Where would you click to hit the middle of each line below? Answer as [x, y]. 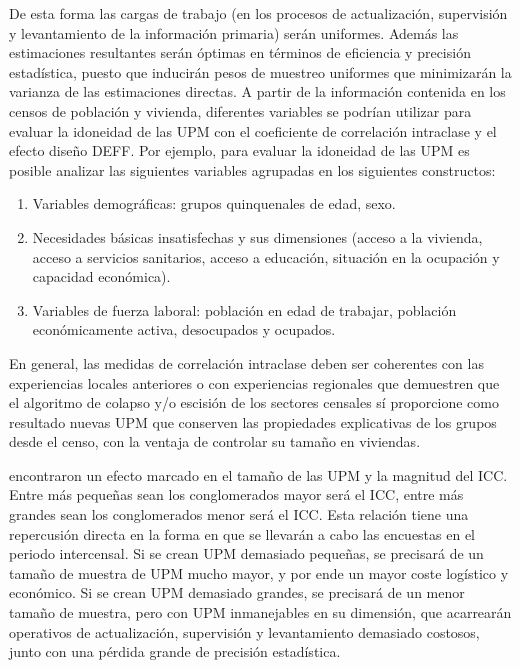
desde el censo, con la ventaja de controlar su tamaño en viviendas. [215, 441]
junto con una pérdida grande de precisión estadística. [175, 651]
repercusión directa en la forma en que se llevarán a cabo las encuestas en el [242, 533]
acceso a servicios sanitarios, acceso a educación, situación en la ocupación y [266, 256]
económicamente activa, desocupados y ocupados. [184, 329]
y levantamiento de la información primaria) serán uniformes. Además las [234, 32]
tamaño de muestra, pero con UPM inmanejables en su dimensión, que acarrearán [260, 612]
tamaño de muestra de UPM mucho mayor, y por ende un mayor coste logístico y [259, 572]
